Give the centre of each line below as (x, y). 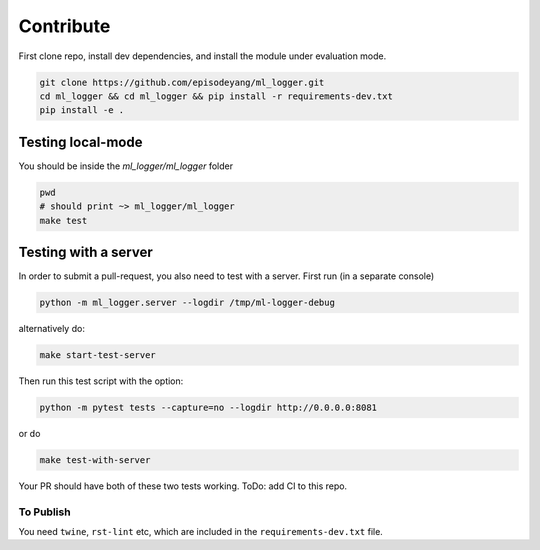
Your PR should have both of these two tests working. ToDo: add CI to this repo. (183, 486)
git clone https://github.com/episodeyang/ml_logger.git (182, 82)
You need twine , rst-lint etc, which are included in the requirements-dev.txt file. (201, 532)
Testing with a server (86, 251)
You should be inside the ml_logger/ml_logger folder (126, 166)
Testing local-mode (80, 141)
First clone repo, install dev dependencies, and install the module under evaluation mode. (202, 56)
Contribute (64, 26)
